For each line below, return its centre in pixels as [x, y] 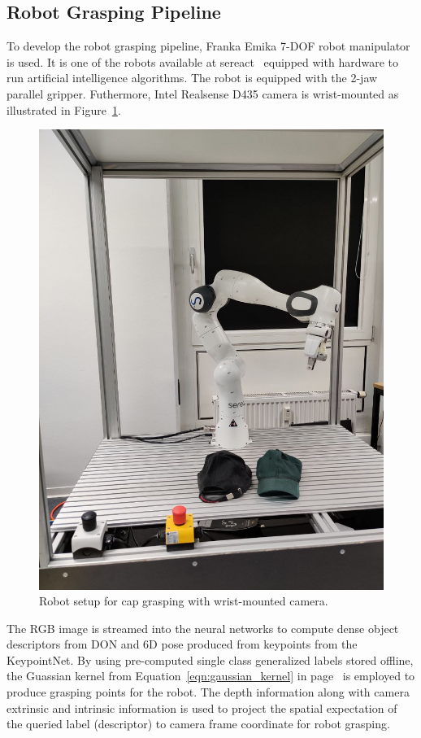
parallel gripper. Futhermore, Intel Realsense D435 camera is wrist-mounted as [203, 93]
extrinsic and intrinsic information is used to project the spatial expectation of [202, 707]
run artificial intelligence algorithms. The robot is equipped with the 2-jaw [192, 78]
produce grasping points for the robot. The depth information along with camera [208, 692]
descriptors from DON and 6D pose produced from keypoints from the [182, 644]
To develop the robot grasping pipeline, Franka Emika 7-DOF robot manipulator [208, 46]
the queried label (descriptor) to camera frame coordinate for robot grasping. [198, 724]
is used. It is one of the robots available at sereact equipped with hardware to [202, 61]
